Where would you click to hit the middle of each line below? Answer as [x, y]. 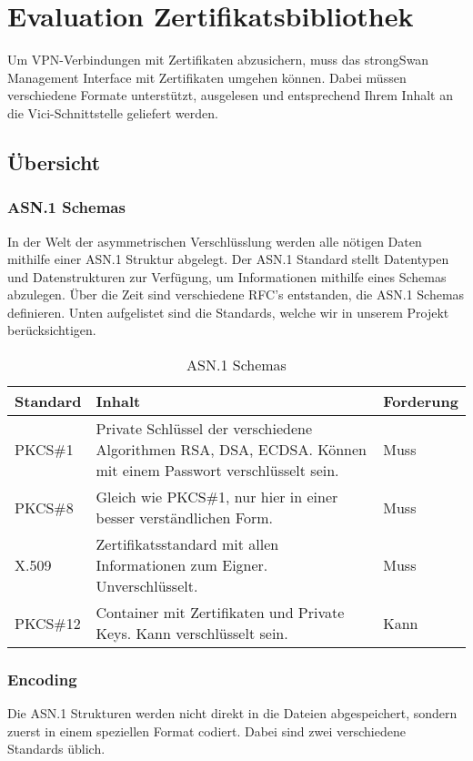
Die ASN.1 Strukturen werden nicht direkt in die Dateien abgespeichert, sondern [232, 713]
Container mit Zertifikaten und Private [220, 613]
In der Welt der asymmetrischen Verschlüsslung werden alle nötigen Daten [215, 241]
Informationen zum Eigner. [182, 565]
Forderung [421, 401]
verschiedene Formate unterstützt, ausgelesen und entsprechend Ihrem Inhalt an [230, 95]
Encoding [42, 679]
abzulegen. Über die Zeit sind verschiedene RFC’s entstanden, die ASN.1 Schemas [236, 294]
